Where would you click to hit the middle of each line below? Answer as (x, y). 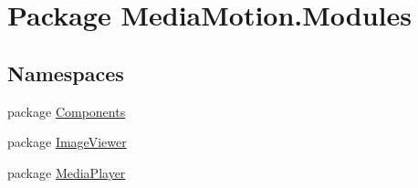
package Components (67, 111)
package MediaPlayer (67, 172)
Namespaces (66, 73)
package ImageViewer (67, 142)
